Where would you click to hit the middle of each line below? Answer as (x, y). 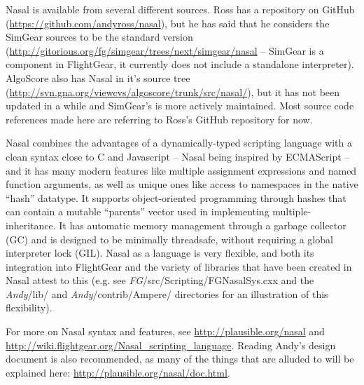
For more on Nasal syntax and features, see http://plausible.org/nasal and (165, 331)
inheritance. (31, 225)
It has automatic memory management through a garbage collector (203, 225)
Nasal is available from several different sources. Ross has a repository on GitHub (180, 9)
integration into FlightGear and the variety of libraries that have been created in (179, 266)
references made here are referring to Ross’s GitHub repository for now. (159, 119)
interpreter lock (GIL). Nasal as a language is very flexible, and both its (160, 253)
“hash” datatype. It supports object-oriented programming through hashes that (176, 197)
